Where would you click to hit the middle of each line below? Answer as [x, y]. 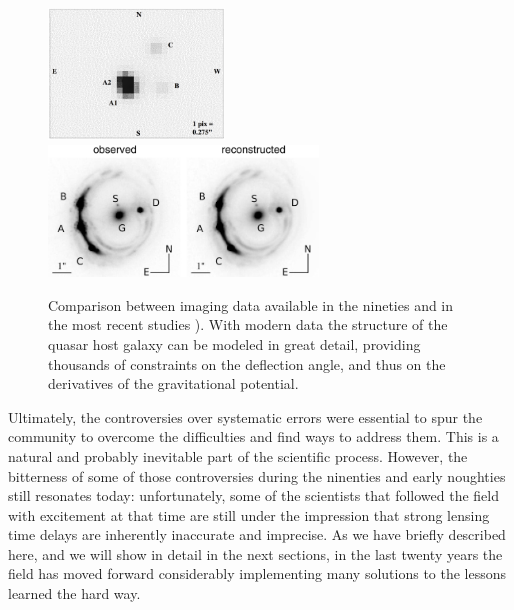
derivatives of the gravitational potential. [173, 383]
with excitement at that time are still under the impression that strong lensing [249, 514]
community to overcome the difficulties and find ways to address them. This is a [253, 436]
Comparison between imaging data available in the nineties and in [251, 304]
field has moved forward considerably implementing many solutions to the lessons [257, 573]
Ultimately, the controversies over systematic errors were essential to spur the [245, 416]
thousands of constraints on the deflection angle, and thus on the [247, 363]
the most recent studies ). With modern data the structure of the [248, 324]
